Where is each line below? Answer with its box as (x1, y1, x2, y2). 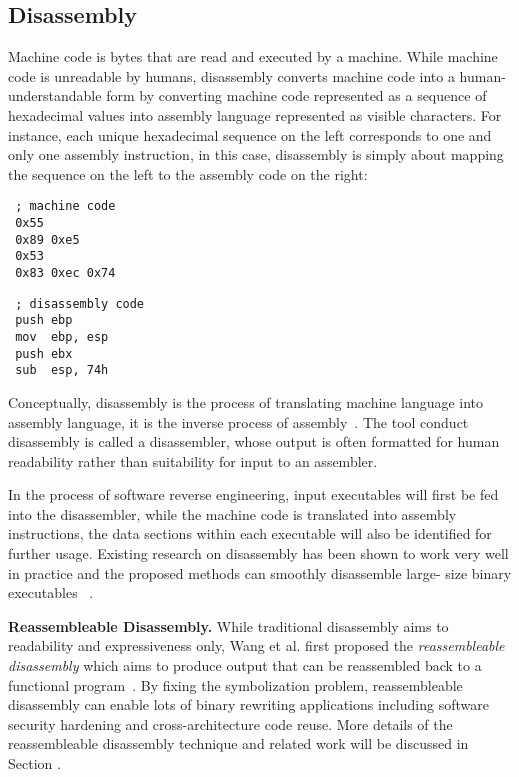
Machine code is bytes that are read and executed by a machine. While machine (8, 46, 498, 67)
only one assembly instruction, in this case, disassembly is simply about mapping (8, 144, 504, 165)
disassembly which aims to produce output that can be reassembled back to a (8, 655, 482, 676)
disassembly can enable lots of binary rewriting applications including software (8, 694, 489, 715)
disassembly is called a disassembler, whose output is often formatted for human (8, 431, 500, 452)
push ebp (15, 313, 73, 328)
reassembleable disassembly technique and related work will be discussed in (8, 733, 469, 754)
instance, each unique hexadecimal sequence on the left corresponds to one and (8, 124, 492, 145)
